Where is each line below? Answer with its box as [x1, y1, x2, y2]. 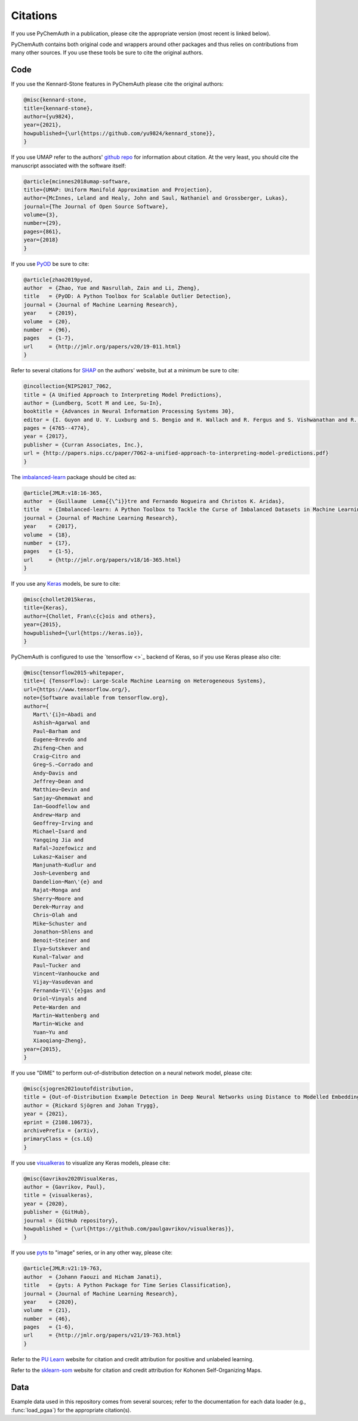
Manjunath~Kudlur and [33, 861, 97, 868]
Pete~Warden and [33, 1004, 81, 1010]
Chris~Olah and [33, 912, 78, 918]
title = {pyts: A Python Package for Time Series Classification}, [23, 1282, 232, 1289]
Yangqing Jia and [33, 837, 84, 843]
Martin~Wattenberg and [33, 1012, 100, 1019]
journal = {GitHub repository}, [23, 1217, 119, 1224]
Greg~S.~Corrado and [33, 761, 94, 768]
